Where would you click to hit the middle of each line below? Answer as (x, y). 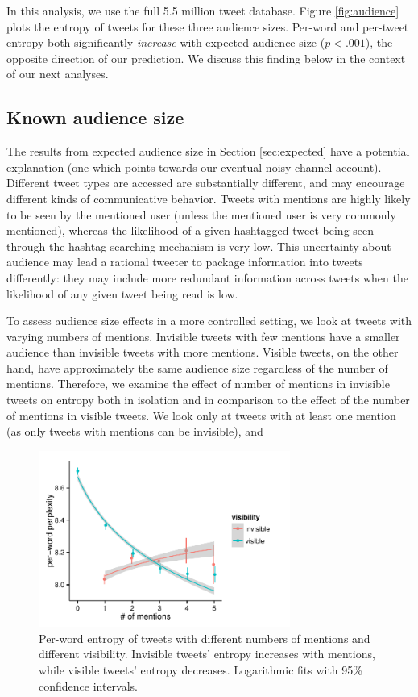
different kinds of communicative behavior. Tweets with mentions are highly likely (209, 198)
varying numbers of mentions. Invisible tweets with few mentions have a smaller (203, 336)
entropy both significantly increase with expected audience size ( (166, 42)
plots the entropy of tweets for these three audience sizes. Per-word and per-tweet (208, 26)
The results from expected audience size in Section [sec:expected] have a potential (208, 151)
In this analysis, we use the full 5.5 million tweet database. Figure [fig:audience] (203, 10)
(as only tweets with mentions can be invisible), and (135, 431)
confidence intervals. (89, 685)
